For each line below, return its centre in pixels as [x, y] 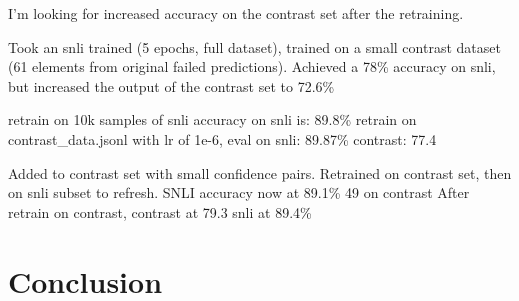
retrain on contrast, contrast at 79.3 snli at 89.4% [160, 211]
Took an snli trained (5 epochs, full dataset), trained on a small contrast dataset [254, 46]
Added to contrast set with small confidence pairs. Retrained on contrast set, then [260, 172]
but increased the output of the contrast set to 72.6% [171, 85]
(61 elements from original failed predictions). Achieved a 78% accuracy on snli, [252, 66]
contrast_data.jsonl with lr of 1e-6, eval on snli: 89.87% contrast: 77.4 [222, 138]
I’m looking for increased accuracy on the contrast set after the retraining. [236, 13]
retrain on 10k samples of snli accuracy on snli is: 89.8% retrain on [212, 119]
